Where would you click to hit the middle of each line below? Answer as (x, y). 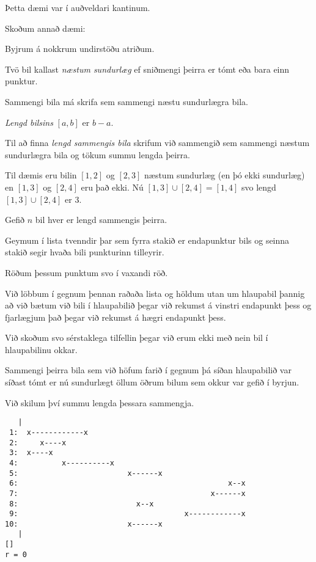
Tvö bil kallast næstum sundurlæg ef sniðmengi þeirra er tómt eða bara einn (147, 69)
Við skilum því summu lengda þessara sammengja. (100, 402)
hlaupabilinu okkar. (41, 349)
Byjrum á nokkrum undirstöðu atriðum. (80, 49)
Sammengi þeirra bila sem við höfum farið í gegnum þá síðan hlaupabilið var (148, 370)
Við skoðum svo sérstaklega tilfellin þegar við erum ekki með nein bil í (137, 338)
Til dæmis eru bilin (41, 175)
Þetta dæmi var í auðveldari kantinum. (78, 7)
